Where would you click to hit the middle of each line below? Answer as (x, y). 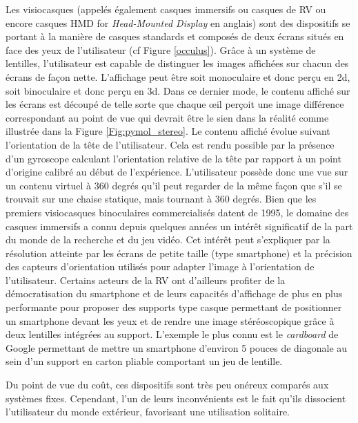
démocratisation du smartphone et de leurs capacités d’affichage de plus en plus (174, 293)
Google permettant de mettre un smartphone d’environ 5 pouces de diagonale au (177, 347)
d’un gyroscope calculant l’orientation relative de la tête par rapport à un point (173, 158)
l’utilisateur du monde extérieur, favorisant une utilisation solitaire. (148, 412)
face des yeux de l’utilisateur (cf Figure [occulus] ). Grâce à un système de (161, 49)
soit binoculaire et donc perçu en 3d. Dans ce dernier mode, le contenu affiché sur (178, 90)
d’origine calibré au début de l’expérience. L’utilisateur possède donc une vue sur (177, 172)
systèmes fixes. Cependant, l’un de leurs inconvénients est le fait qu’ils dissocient (176, 398)
